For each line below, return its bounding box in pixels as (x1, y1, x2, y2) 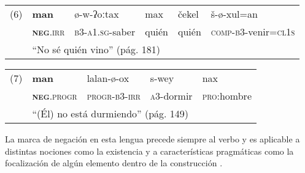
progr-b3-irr (87, 89, 141, 103)
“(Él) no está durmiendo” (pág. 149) (32, 106, 189, 120)
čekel (177, 7, 199, 21)
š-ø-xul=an (210, 7, 258, 21)
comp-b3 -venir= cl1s (210, 24, 295, 39)
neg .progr (32, 89, 77, 103)
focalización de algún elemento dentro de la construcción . (5, 156, 223, 169)
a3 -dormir (150, 89, 193, 103)
